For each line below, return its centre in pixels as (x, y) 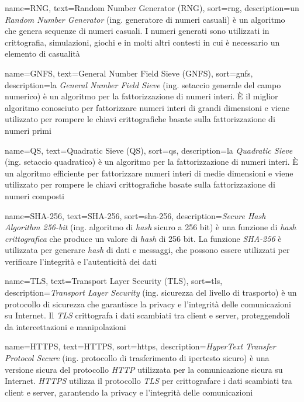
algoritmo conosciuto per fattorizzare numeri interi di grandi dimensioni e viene (147, 107)
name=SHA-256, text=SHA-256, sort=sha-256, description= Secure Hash (135, 215)
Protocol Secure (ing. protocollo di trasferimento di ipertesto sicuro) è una (137, 358)
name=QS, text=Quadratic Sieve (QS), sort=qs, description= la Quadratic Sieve (149, 150)
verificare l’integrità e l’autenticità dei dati (81, 261)
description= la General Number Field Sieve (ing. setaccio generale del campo (143, 84)
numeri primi (28, 130)
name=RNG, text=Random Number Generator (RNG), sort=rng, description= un (152, 8)
